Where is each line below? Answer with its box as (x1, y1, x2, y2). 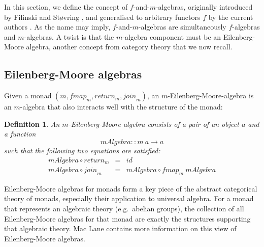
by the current (208, 11, 253, 22)
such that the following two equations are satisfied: (4, 145, 160, 155)
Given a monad (4, 90, 52, 101)
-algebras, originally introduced (155, 2, 253, 12)
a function (4, 128, 36, 139)
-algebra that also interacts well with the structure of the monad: (20, 101, 223, 112)
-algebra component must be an (122, 31, 221, 42)
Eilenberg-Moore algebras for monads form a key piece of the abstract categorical (4, 183, 257, 194)
